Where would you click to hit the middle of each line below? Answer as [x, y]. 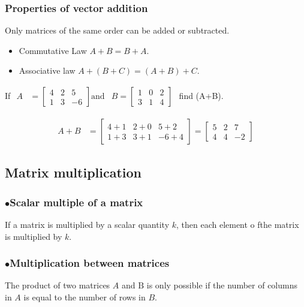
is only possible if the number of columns [222, 285]
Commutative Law [53, 50]
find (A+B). [201, 96]
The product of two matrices [58, 285]
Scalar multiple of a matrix [76, 202]
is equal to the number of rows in [85, 297]
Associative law [47, 70]
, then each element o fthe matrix [237, 225]
